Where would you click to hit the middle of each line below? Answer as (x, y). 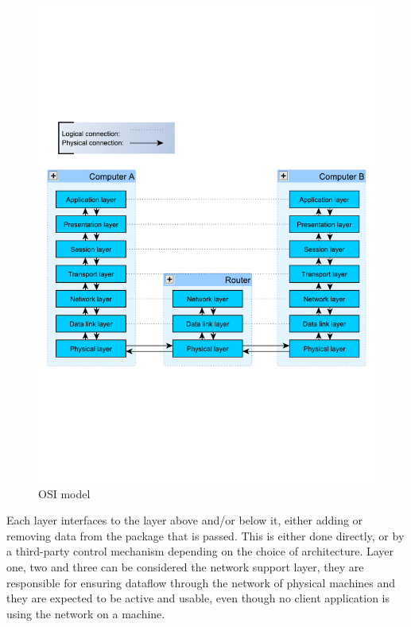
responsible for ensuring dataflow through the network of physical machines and (201, 582)
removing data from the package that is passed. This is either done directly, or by (205, 535)
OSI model (64, 493)
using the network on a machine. (86, 613)
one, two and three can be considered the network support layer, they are (185, 567)
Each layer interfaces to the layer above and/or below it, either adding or (185, 520)
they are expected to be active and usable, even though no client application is (198, 598)
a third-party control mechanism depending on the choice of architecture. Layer (200, 551)
